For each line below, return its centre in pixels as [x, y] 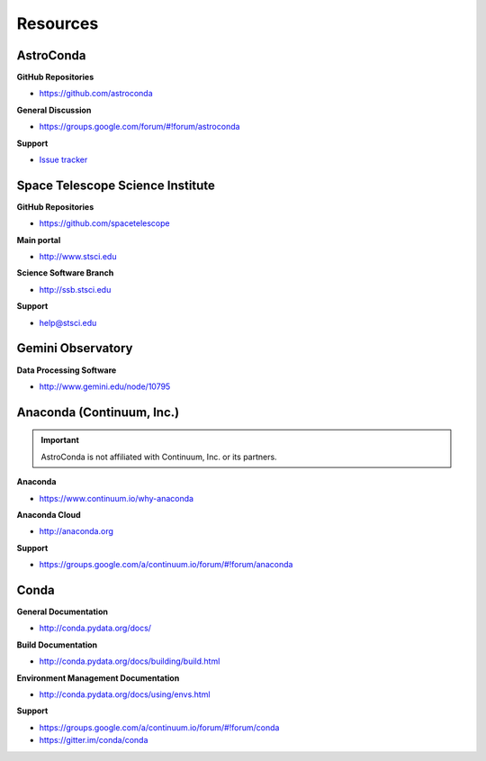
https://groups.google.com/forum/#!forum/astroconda [139, 127]
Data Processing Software [67, 370]
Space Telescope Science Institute [116, 185]
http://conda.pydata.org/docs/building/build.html [130, 661]
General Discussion [54, 110]
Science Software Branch [65, 273]
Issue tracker [63, 160]
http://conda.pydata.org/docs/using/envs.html [125, 694]
